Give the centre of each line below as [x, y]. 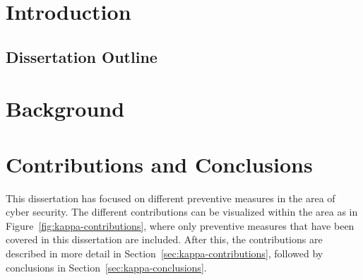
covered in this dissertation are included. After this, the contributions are [164, 239]
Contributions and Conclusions [159, 164]
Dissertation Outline [82, 56]
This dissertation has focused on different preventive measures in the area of [171, 198]
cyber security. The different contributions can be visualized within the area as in [182, 212]
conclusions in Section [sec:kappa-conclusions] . [106, 267]
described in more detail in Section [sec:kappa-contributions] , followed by [165, 253]
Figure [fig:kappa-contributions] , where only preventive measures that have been [180, 225]
